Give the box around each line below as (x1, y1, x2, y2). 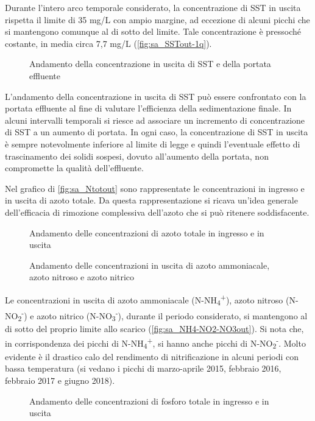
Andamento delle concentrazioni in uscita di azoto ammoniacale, (29, 258, 270, 271)
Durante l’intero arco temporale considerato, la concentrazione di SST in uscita (5, 1, 301, 13)
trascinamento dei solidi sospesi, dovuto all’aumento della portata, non (5, 149, 269, 162)
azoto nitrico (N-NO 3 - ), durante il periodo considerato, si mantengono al (37, 307, 308, 324)
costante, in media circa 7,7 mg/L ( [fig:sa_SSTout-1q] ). (5, 37, 212, 49)
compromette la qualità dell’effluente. (5, 161, 144, 174)
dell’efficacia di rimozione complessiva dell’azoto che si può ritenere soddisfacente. (5, 205, 310, 218)
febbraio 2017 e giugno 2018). (5, 374, 115, 386)
